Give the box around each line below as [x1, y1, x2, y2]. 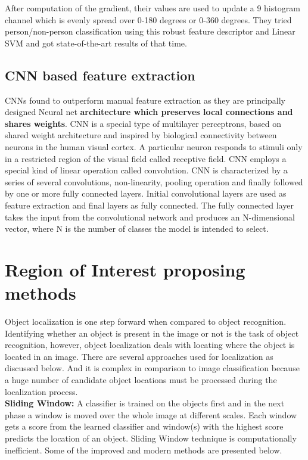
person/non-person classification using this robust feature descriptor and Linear [5, 25, 295, 38]
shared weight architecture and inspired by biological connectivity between [5, 129, 277, 141]
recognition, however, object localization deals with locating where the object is [5, 338, 295, 351]
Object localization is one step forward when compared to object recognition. [5, 315, 287, 328]
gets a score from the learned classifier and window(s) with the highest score [5, 420, 284, 433]
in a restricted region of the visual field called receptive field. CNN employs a [5, 152, 287, 164]
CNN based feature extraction [5, 66, 195, 84]
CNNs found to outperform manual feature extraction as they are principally [5, 94, 285, 106]
